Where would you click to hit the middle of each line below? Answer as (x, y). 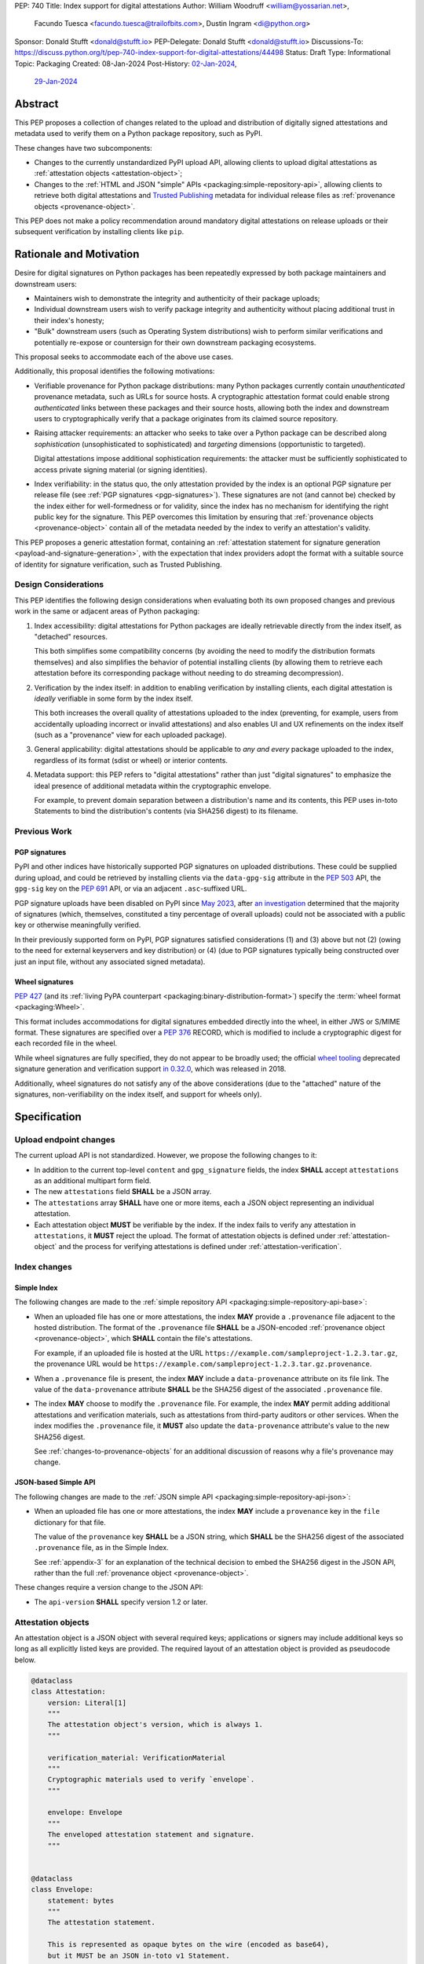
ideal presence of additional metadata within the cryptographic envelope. (153, 786)
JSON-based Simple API (55, 1482)
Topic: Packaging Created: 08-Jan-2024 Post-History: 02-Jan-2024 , (126, 64)
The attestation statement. (102, 1922)
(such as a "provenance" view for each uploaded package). (130, 735)
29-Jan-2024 (56, 81)
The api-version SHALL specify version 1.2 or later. (121, 1602)
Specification (48, 1117)
